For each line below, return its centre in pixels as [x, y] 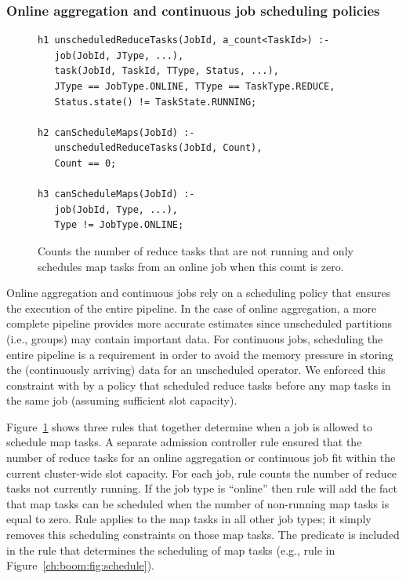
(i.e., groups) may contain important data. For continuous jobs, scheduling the [195, 338]
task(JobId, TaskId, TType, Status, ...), [167, 71]
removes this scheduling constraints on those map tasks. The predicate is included [203, 535]
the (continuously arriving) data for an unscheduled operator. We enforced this [196, 370]
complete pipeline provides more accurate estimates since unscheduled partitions [199, 323]
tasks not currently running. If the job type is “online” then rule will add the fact [202, 488]
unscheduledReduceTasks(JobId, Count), [158, 148]
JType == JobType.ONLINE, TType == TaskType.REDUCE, [195, 86]
